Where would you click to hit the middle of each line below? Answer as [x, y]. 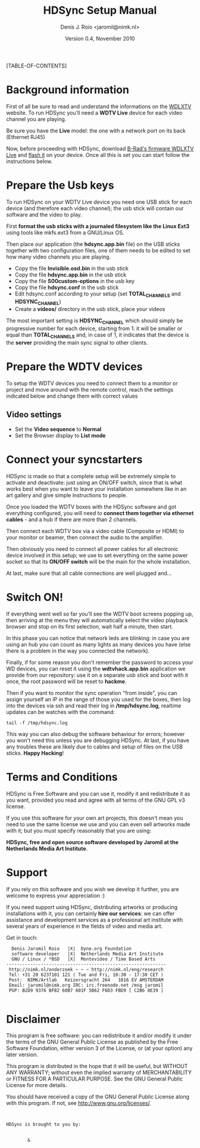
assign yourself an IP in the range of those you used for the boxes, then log [99, 699]
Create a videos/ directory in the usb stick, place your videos [90, 309]
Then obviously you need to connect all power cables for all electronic [92, 549]
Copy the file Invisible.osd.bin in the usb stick [72, 268]
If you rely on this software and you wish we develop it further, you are [93, 889]
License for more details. [37, 1085]
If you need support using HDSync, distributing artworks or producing [92, 907]
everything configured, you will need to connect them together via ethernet [100, 513]
